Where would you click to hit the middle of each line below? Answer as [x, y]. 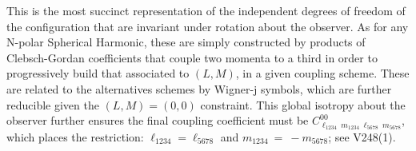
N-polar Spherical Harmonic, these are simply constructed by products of [186, 42]
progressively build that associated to [98, 73]
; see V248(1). [362, 137]
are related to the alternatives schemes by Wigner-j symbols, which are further [199, 88]
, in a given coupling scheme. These [322, 73]
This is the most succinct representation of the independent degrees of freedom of [206, 10]
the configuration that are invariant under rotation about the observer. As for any [208, 26]
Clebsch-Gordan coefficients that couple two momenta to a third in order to [192, 57]
